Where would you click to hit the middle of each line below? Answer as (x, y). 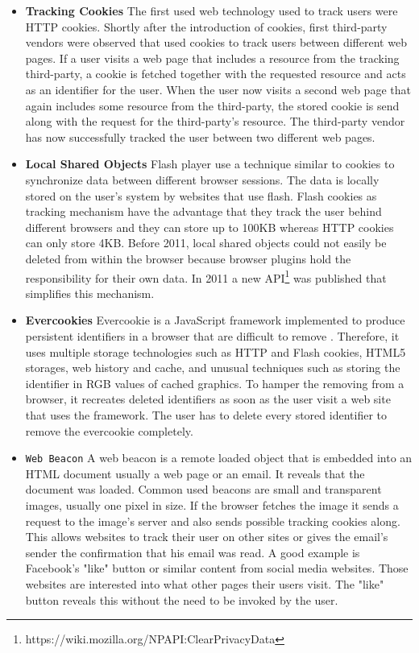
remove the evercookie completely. (109, 430)
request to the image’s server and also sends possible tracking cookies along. (213, 521)
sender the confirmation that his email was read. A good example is (193, 552)
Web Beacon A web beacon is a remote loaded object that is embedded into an (219, 458)
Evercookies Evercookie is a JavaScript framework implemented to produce (215, 320)
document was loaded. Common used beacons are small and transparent (203, 489)
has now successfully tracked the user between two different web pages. (200, 136)
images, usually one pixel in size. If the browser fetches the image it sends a (212, 504)
